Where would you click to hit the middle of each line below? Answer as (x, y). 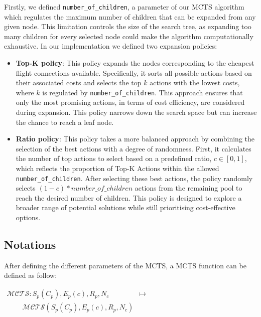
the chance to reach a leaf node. (65, 122)
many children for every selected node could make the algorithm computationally (129, 36)
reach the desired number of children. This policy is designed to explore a (129, 197)
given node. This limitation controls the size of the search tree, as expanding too (128, 26)
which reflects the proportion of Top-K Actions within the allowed (117, 168)
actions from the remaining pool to (188, 188)
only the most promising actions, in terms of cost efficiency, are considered (130, 102)
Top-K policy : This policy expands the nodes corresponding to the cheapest (135, 63)
